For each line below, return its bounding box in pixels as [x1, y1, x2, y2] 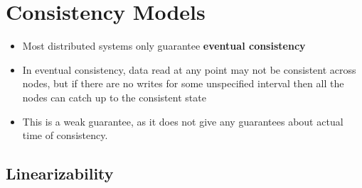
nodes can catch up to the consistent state [22, 89, 206, 104]
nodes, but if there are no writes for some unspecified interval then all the [22, 76, 344, 91]
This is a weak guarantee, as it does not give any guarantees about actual [22, 114, 344, 128]
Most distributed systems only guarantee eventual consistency [22, 38, 306, 53]
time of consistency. [22, 128, 108, 143]
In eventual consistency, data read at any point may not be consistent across [22, 62, 356, 77]
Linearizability [6, 162, 114, 184]
